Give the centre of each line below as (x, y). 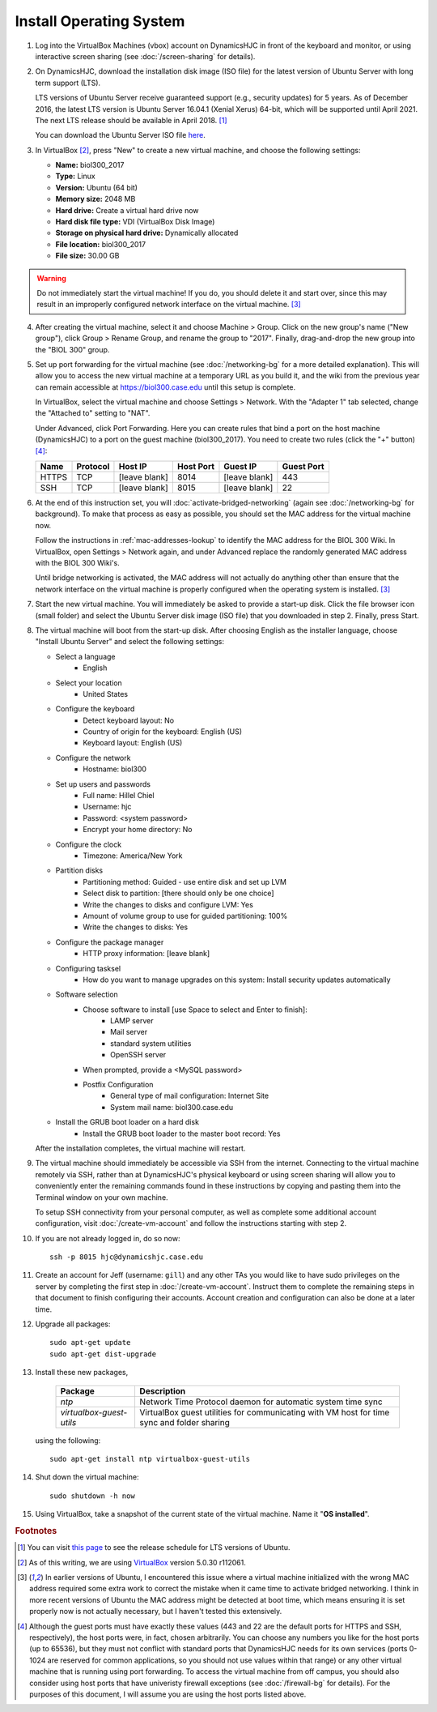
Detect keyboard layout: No (128, 720)
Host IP (133, 467)
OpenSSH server (138, 1055)
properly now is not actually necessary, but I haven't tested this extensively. (156, 1612)
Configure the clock (88, 844)
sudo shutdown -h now (92, 1496)
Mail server (129, 1032)
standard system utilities (151, 1043)
